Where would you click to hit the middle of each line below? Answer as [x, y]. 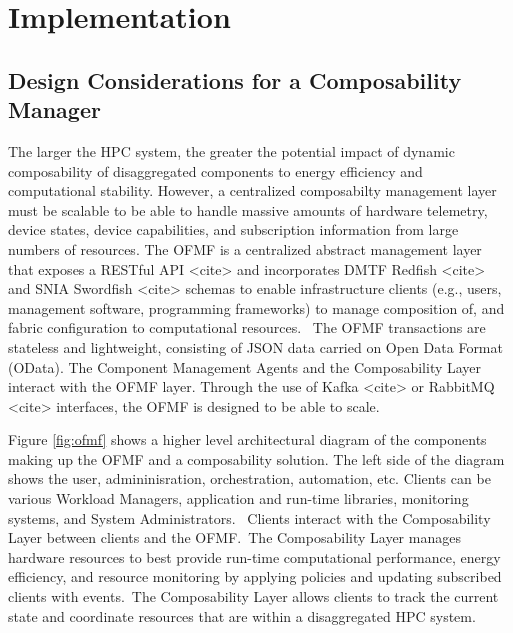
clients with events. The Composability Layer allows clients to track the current [253, 596]
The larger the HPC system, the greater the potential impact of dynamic [231, 150]
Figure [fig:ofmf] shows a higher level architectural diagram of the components [247, 439]
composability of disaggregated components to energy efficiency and [215, 170]
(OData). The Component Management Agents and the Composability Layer [245, 366]
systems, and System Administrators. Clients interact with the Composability [249, 517]
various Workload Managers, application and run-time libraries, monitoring [238, 498]
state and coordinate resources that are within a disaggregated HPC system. [242, 615]
